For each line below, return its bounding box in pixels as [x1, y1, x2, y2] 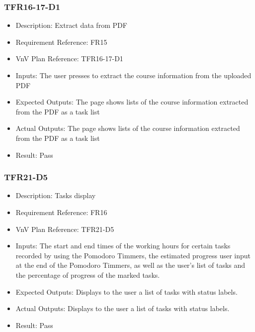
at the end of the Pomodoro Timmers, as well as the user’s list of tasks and [15, 260, 246, 270]
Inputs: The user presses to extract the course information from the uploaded [15, 70, 252, 80]
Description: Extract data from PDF [15, 20, 127, 30]
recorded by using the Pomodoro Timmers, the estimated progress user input [15, 250, 251, 260]
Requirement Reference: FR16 [15, 207, 107, 217]
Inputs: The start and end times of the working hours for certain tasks [15, 240, 231, 251]
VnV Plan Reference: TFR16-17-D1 [15, 53, 123, 64]
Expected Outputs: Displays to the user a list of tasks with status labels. [15, 286, 238, 297]
